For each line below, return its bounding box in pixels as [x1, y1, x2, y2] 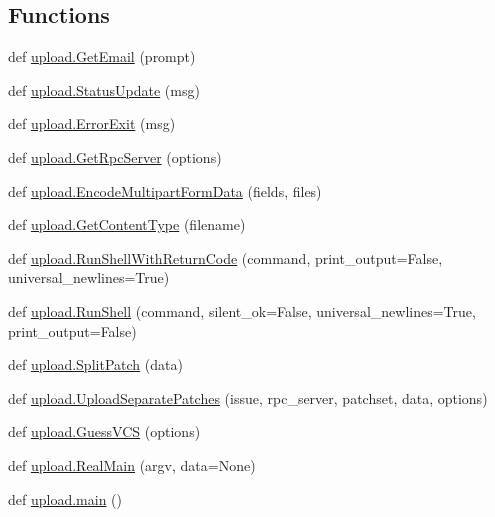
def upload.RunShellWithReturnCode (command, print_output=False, [8, 247, 443, 268]
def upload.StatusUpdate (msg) [8, 79, 200, 100]
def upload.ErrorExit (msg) [8, 113, 176, 134]
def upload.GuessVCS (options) [8, 421, 201, 442]
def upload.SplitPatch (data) [8, 354, 183, 375]
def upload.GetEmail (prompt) [8, 46, 196, 67]
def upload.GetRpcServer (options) [8, 146, 222, 167]
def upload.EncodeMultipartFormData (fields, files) [8, 180, 322, 201]
